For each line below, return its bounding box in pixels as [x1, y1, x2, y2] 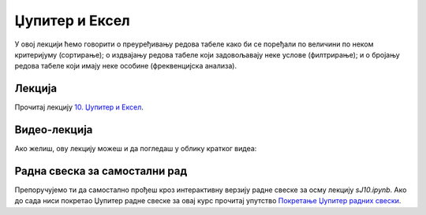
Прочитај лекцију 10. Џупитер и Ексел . [14, 102, 144, 112]
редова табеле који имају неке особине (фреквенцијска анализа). [14, 61, 237, 71]
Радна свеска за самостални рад [14, 164, 188, 177]
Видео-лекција [14, 123, 93, 137]
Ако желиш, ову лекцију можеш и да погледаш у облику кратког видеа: [14, 144, 257, 154]
